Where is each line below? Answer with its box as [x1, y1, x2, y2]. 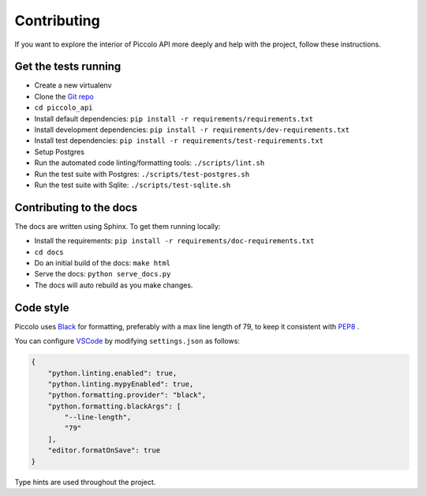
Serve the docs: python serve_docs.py [34, 269, 171, 279]
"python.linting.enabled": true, [47, 368, 177, 378]
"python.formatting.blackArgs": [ [47, 401, 181, 411]
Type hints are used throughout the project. [14, 477, 156, 487]
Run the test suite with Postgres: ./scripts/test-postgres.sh [34, 169, 250, 178]
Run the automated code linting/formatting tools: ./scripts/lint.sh [34, 158, 265, 167]
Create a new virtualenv [34, 81, 112, 90]
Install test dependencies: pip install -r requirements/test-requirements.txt [34, 136, 323, 145]
